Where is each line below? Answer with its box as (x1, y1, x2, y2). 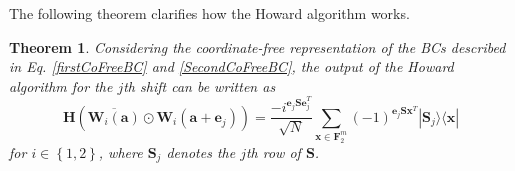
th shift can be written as (123, 75, 276, 96)
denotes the (166, 141, 236, 162)
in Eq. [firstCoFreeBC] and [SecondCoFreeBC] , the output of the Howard (9, 56, 454, 77)
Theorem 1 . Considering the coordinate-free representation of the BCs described (9, 36, 506, 57)
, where (98, 141, 143, 162)
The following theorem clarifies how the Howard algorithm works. (9, 3, 410, 23)
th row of (245, 141, 301, 162)
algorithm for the (9, 75, 113, 96)
